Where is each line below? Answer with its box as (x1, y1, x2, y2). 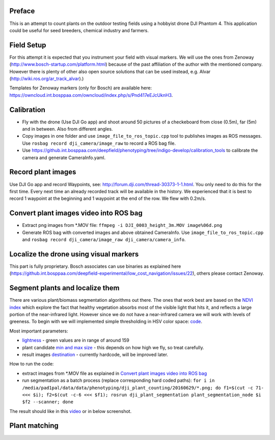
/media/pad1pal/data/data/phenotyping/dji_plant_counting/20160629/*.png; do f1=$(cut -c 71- (22, 385, 264, 391)
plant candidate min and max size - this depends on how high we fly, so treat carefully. (22, 344, 204, 350)
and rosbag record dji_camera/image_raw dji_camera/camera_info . (22, 237, 186, 242)
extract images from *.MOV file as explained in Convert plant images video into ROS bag (22, 370, 207, 376)
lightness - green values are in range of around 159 (22, 337, 129, 344)
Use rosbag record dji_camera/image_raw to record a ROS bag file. (22, 140, 176, 146)
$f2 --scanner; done (22, 399, 74, 405)
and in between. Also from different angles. (22, 126, 113, 132)
